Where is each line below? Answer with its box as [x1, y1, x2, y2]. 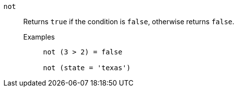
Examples [23, 33, 55, 41]
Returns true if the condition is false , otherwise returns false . [23, 17, 235, 26]
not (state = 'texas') [43, 64, 131, 72]
